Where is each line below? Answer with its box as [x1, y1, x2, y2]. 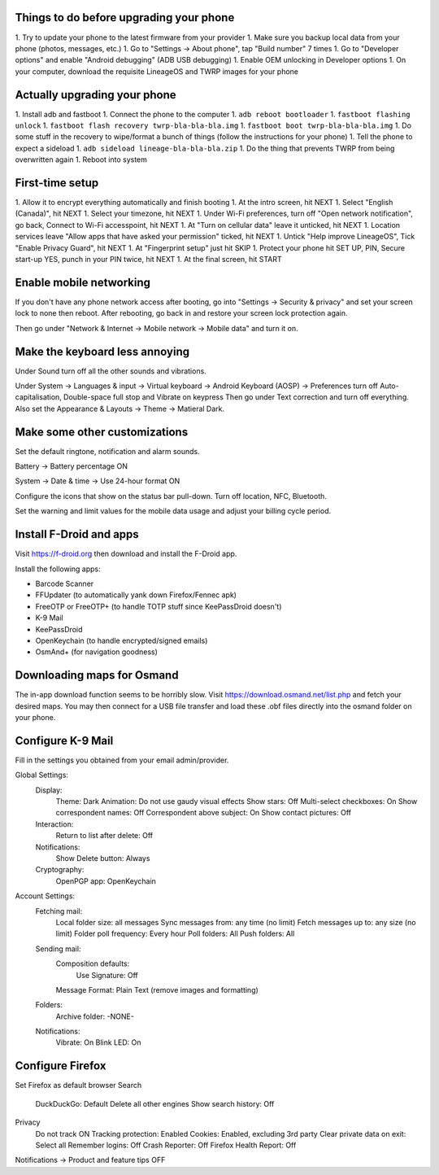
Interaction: [35, 819, 74, 829]
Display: [35, 785, 63, 795]
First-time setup [15, 176, 99, 190]
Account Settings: [15, 891, 76, 901]
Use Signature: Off [76, 970, 138, 980]
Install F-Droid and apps [15, 527, 140, 541]
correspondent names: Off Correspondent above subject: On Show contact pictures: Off [55, 808, 351, 818]
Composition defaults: [55, 959, 130, 968]
